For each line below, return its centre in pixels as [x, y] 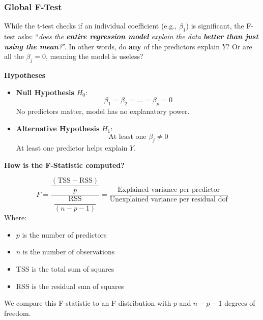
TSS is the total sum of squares [65, 268]
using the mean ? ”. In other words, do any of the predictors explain [112, 46]
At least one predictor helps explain [72, 147]
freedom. [18, 313]
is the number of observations [69, 252]
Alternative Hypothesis [58, 128]
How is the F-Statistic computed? [64, 165]
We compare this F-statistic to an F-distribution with [88, 303]
